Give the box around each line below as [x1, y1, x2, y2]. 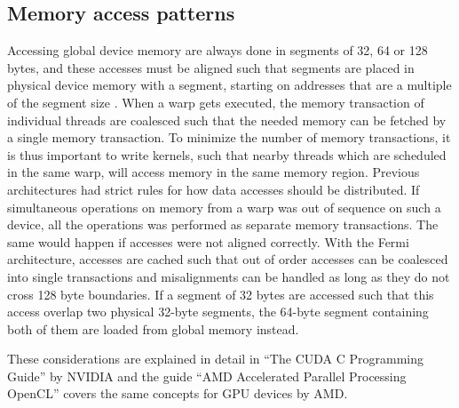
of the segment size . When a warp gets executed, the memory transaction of [7, 92, 424, 111]
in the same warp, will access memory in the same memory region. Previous [7, 163, 420, 181]
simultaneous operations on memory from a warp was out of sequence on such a [7, 197, 441, 216]
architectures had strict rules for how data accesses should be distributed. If [7, 180, 420, 198]
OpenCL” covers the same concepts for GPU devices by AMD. [7, 384, 348, 403]
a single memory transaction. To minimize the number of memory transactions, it [7, 128, 451, 147]
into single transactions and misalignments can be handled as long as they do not [7, 267, 450, 285]
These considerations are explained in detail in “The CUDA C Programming [7, 349, 423, 368]
